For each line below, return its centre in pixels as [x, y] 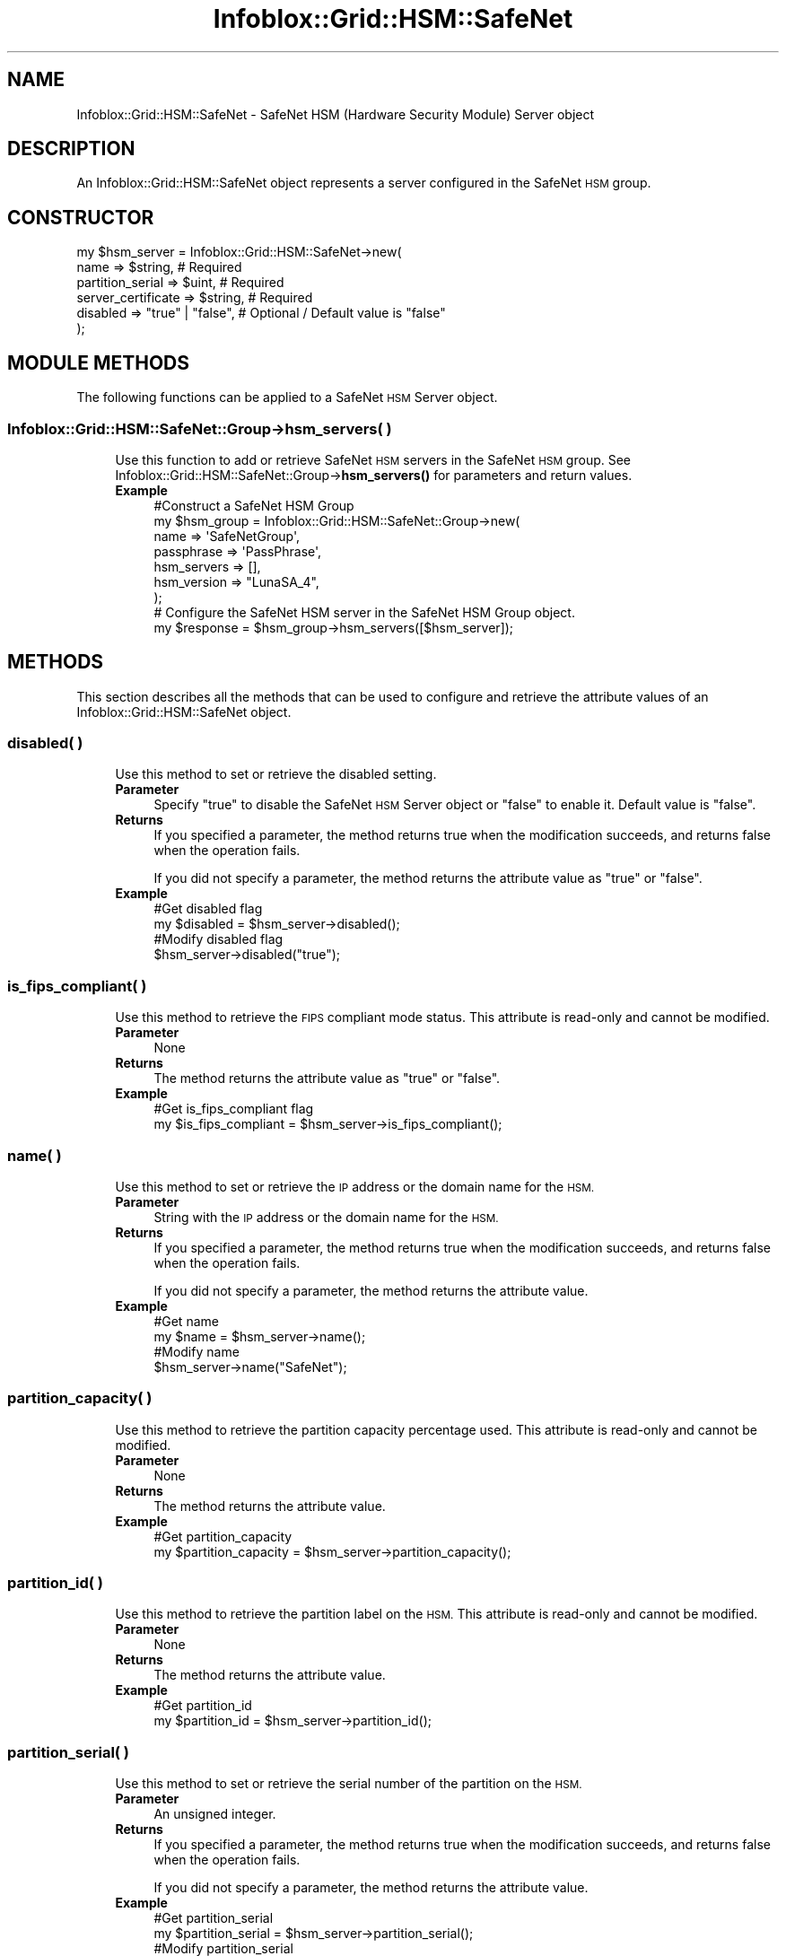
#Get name [186, 1321]
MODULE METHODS [99, 362]
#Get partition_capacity [223, 1536]
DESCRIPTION [71, 149]
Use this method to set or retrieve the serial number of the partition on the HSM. [349, 1784]
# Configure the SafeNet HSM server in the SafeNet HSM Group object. [364, 612]
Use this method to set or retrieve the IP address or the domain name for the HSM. [355, 1186]
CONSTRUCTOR [81, 217]
